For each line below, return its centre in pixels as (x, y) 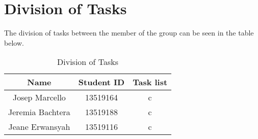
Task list (150, 82)
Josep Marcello (39, 97)
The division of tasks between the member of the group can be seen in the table (129, 33)
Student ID (101, 82)
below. (14, 42)
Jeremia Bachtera (39, 112)
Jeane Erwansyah (39, 127)
